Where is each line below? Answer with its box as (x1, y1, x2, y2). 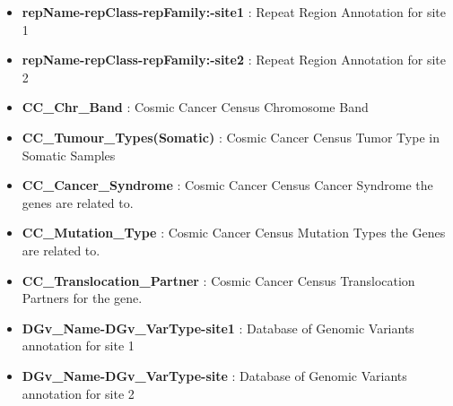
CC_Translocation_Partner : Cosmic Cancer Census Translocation (22, 271, 415, 289)
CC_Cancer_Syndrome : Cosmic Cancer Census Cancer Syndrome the (22, 176, 433, 194)
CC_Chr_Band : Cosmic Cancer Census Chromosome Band (22, 98, 369, 117)
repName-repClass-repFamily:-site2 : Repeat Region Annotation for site (22, 50, 446, 69)
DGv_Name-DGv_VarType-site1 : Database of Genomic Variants (22, 318, 414, 337)
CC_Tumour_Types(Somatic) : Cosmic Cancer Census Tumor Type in (22, 127, 440, 146)
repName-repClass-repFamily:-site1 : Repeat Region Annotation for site (22, 3, 446, 21)
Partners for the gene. (22, 289, 143, 307)
